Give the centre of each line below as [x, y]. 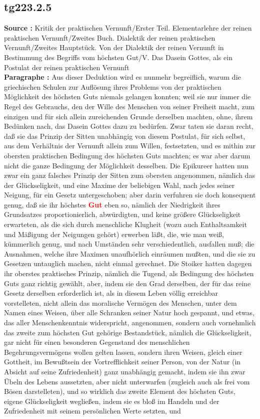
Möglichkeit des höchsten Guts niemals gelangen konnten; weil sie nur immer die [127, 96]
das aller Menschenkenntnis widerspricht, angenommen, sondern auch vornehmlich [130, 323]
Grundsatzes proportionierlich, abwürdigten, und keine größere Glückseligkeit [122, 214]
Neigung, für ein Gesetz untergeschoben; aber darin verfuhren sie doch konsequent [130, 195]
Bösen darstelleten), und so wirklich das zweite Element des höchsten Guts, [120, 391]
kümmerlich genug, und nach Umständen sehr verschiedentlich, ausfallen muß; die [129, 244]
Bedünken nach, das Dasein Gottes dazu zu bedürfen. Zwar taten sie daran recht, [129, 126]
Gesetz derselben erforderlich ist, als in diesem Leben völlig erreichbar [111, 293]
